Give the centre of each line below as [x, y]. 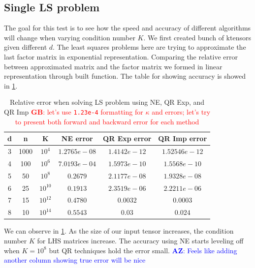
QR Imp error [183, 138]
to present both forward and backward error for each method [107, 121]
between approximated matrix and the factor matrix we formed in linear [113, 66]
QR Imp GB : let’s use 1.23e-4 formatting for [74, 111]
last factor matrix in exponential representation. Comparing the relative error [121, 56]
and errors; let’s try [181, 111]
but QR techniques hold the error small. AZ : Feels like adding [143, 250]
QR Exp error [127, 138]
